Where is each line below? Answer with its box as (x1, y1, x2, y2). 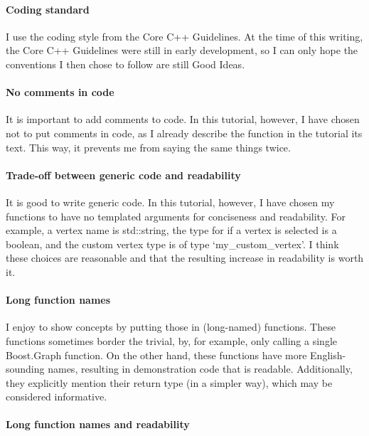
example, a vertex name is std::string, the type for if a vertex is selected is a (6, 223, 337, 238)
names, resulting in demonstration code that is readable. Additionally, (48, 361, 353, 376)
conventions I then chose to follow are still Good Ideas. (6, 56, 245, 71)
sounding (6, 361, 45, 376)
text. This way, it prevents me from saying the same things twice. (6, 139, 291, 154)
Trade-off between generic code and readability (6, 167, 241, 182)
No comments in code (6, 85, 114, 100)
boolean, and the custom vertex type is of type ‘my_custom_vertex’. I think (6, 236, 339, 251)
